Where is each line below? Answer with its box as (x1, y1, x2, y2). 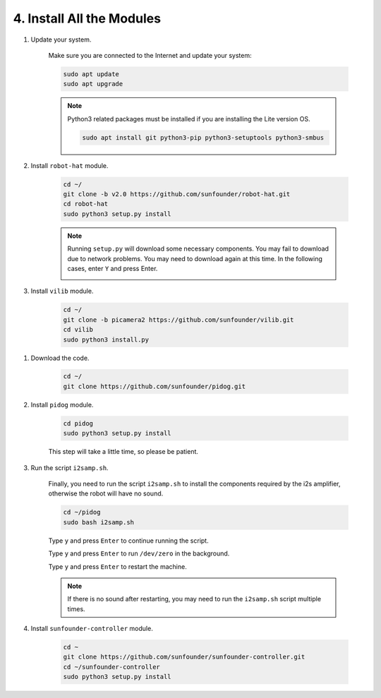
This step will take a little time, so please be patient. (48, 447, 199, 456)
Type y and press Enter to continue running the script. (48, 536, 209, 545)
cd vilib (63, 325, 94, 334)
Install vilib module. (30, 287, 94, 296)
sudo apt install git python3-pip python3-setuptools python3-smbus (82, 133, 325, 141)
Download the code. (30, 354, 90, 362)
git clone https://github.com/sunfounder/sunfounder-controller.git (63, 653, 306, 661)
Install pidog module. (30, 400, 94, 409)
